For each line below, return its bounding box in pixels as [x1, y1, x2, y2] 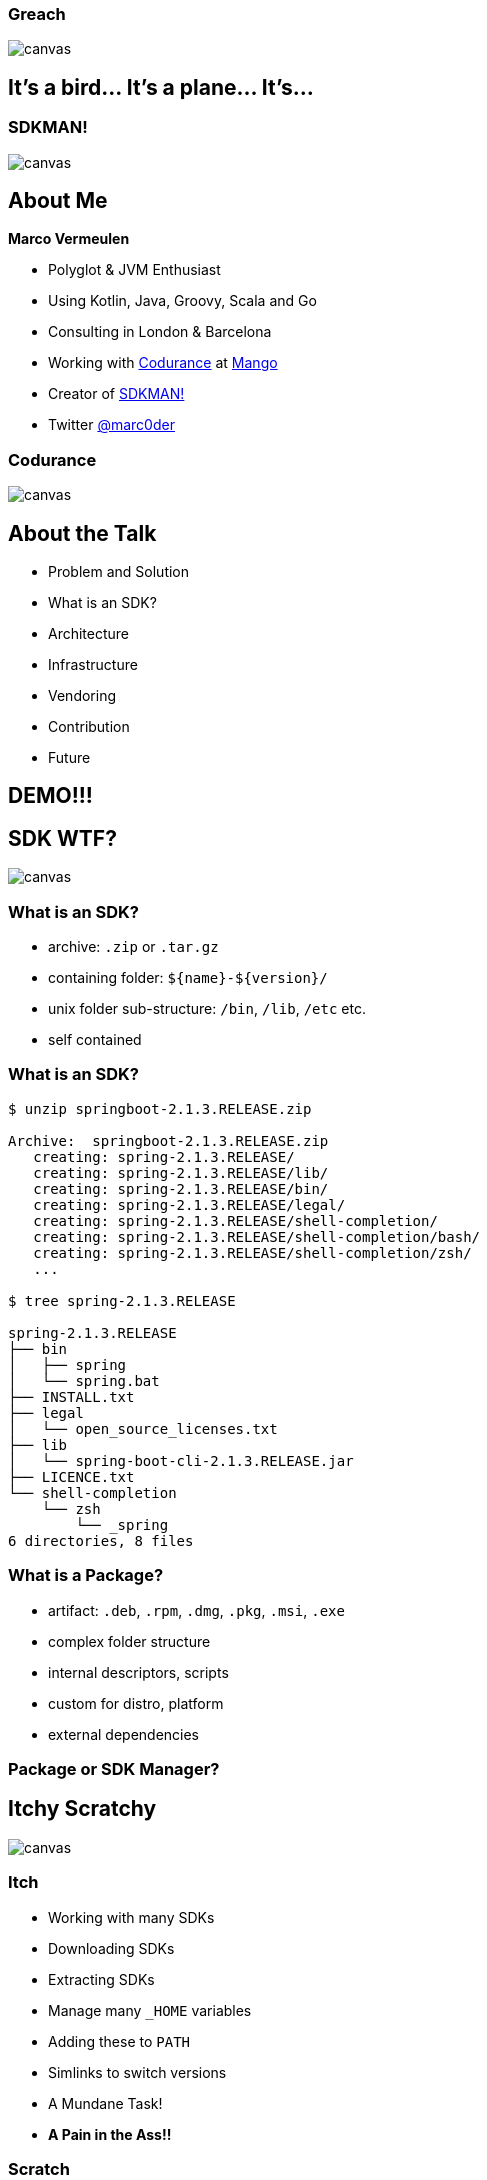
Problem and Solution [48, 563, 190, 581]
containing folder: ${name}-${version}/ [48, 969, 328, 987]
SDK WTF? [8, 825, 117, 851]
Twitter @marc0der [48, 416, 175, 434]
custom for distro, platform [48, 1694, 224, 1712]
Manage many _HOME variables [48, 2001, 252, 2019]
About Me [8, 188, 108, 214]
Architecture [48, 625, 130, 643]
